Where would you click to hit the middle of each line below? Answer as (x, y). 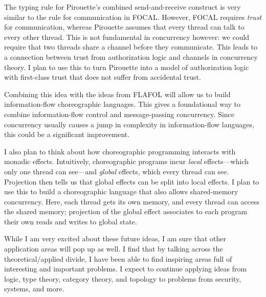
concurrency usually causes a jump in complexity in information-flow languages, (129, 124)
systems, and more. (34, 289)
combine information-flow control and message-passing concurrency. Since (119, 114)
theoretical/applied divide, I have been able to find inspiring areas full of (118, 258)
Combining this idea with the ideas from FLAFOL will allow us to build (117, 94)
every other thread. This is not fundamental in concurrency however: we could (127, 37)
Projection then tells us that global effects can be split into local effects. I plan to (132, 181)
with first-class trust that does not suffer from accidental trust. (103, 77)
